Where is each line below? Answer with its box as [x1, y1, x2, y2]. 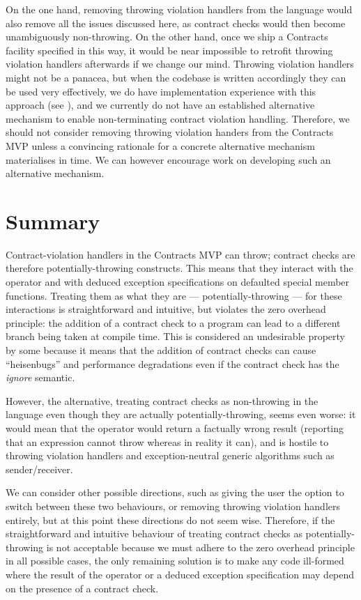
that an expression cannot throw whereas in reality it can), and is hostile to [6, 434, 329, 449]
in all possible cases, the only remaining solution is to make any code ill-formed [6, 553, 344, 568]
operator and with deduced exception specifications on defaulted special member [6, 275, 350, 289]
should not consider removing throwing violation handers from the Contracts [6, 125, 334, 139]
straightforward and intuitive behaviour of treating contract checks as [6, 526, 302, 541]
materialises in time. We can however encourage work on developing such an [6, 152, 331, 167]
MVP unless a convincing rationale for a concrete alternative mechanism [6, 138, 315, 153]
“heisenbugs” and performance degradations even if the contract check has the [6, 356, 339, 371]
